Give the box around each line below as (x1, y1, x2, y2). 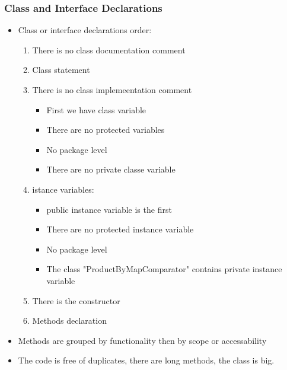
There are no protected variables (46, 123, 165, 136)
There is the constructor (32, 294, 120, 307)
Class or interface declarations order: (18, 24, 152, 36)
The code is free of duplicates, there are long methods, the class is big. (18, 354, 275, 366)
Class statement (32, 63, 90, 76)
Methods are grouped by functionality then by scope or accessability (18, 334, 267, 346)
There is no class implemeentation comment (32, 84, 192, 95)
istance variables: (32, 183, 94, 195)
